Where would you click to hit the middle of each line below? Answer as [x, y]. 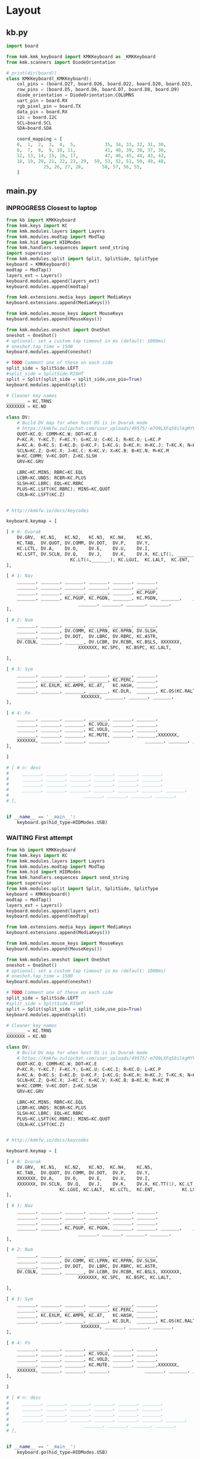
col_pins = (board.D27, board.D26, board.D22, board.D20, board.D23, [105, 84]
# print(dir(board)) [32, 73]
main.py [22, 191]
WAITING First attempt [40, 838]
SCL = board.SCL [34, 123]
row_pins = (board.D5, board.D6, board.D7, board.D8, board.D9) [98, 90]
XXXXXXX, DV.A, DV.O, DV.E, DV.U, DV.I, [84, 1178]
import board [22, 46]
